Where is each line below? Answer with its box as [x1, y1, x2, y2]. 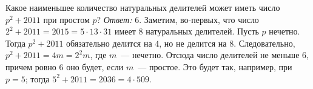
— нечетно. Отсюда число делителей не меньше [121, 48, 300, 61]
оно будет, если [66, 60, 124, 73]
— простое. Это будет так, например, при [138, 60, 292, 73]
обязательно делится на [66, 36, 152, 49]
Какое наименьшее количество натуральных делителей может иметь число [5, 1, 280, 13]
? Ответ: [96, 13, 132, 25]
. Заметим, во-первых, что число [139, 13, 259, 25]
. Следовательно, [234, 36, 295, 49]
